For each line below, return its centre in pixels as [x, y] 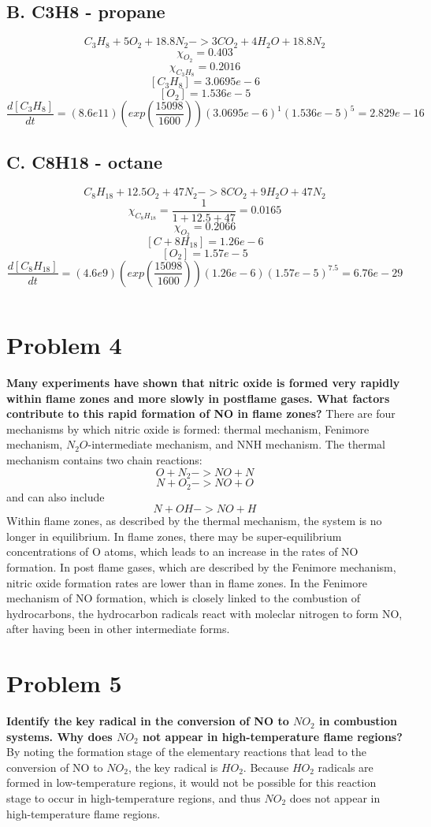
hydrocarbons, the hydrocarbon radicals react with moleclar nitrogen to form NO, [204, 613]
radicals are [346, 767]
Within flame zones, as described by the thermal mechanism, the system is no [194, 521]
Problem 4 [64, 345]
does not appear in [335, 798]
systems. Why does [59, 736]
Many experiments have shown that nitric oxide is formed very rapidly [203, 383]
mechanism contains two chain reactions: [104, 460]
